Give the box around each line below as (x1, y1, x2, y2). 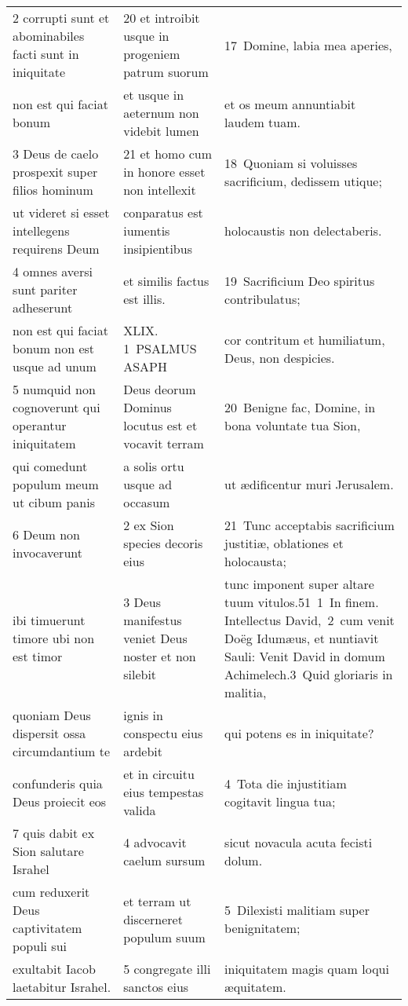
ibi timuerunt (13, 611, 86, 629)
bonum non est (13, 339, 95, 357)
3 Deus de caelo (13, 144, 99, 163)
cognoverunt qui (13, 398, 100, 416)
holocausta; (224, 552, 286, 570)
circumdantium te (13, 742, 111, 760)
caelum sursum (123, 851, 206, 869)
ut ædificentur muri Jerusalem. (224, 475, 394, 493)
